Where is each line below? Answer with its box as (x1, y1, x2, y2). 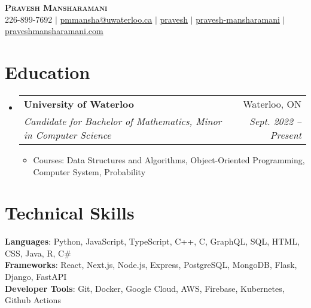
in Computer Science (23, 127, 111, 142)
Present (270, 127, 301, 142)
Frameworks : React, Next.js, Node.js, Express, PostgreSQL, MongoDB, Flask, (5, 258, 297, 271)
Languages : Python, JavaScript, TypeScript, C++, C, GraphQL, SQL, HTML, (5, 235, 300, 248)
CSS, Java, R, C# (5, 246, 71, 259)
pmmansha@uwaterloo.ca (60, 13, 153, 25)
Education (5, 59, 90, 84)
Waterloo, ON (243, 96, 301, 111)
